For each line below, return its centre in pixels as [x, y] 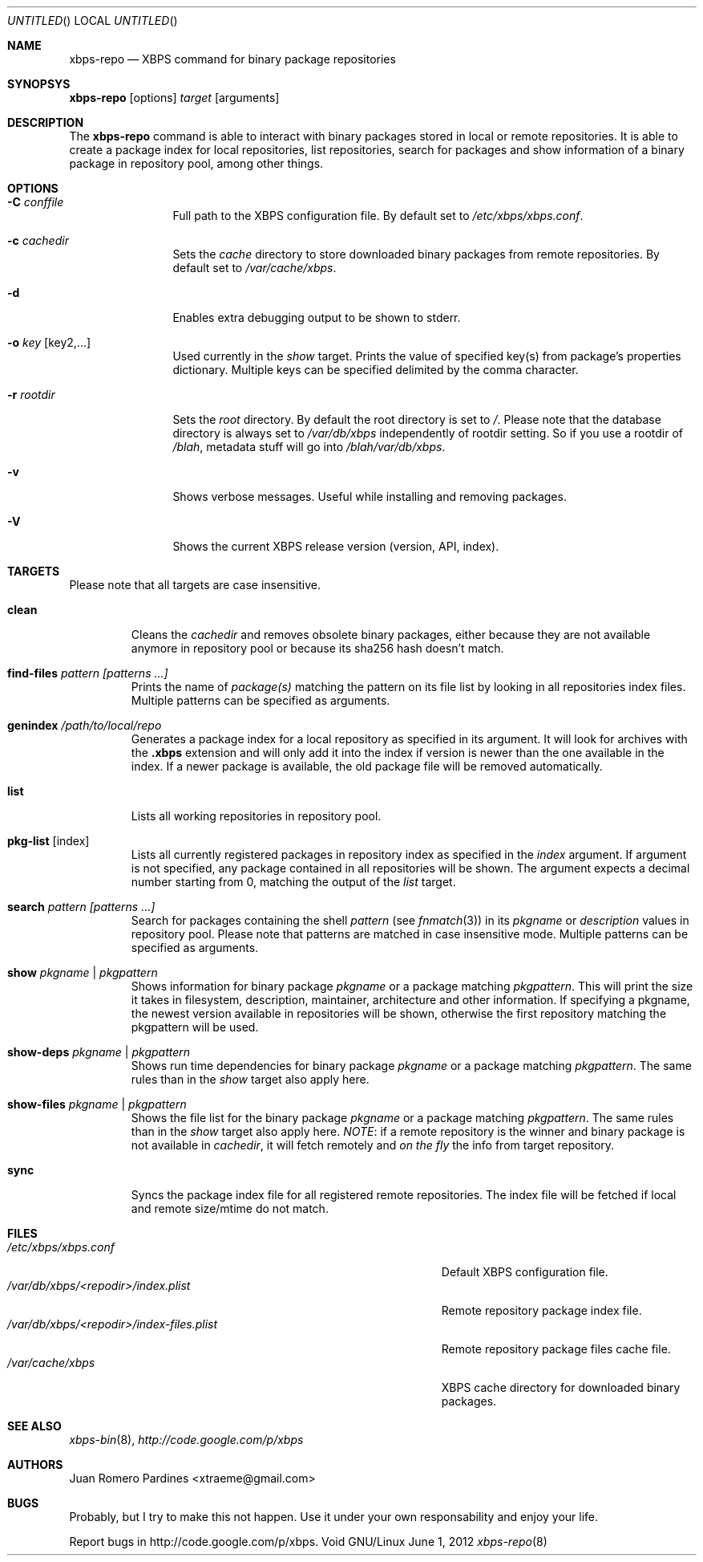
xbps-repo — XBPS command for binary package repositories [232, 59]
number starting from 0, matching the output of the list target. [293, 882]
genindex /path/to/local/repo [85, 725]
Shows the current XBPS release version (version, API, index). [336, 546]
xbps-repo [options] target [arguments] [174, 98]
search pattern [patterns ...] [81, 907]
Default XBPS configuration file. [525, 1272]
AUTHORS [35, 1464]
